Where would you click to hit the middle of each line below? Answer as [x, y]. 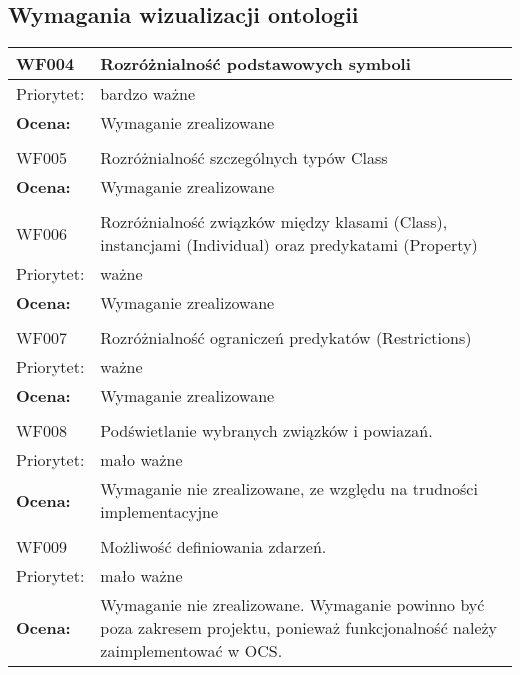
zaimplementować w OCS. [191, 651]
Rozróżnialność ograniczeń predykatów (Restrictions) [286, 338]
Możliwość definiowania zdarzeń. [213, 547]
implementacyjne [159, 512]
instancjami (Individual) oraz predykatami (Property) [289, 245]
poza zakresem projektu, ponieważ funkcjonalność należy [299, 628]
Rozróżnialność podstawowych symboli [255, 64]
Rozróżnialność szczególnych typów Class [244, 158]
